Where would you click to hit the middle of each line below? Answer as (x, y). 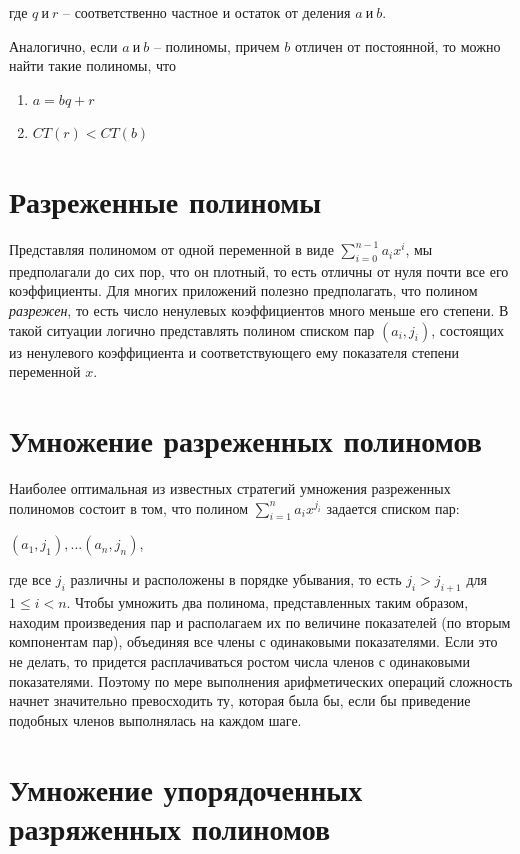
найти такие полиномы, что (92, 65)
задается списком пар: (393, 507)
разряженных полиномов (170, 827)
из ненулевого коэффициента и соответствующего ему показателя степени (234, 351)
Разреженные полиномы (165, 201)
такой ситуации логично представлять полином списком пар (192, 329)
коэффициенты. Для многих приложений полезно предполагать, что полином (243, 290)
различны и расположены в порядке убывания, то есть (236, 579)
